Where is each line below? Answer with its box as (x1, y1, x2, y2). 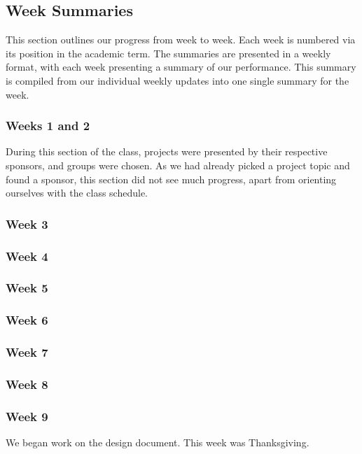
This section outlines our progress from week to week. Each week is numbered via (6, 32, 356, 47)
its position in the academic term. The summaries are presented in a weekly (6, 45, 331, 60)
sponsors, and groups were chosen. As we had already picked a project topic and (6, 157, 350, 172)
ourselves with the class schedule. (6, 185, 148, 200)
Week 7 (6, 343, 48, 361)
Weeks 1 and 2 (6, 117, 90, 134)
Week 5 (6, 279, 48, 297)
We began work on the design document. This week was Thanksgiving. (6, 435, 309, 450)
